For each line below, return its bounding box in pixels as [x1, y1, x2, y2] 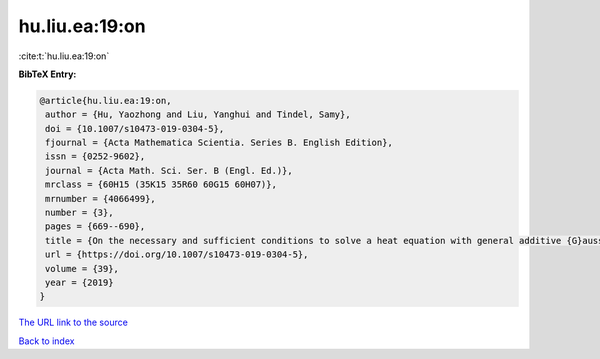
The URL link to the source [18, 316, 129, 329]
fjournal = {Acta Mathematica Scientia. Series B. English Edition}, [45, 137, 394, 149]
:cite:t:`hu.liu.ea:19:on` [18, 50, 110, 62]
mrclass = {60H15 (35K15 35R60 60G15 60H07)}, [45, 179, 277, 190]
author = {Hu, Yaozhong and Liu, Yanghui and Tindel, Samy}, [45, 109, 351, 120]
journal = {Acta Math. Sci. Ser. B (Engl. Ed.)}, [45, 165, 294, 176]
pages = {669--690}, [45, 221, 146, 232]
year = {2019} [45, 277, 114, 288]
